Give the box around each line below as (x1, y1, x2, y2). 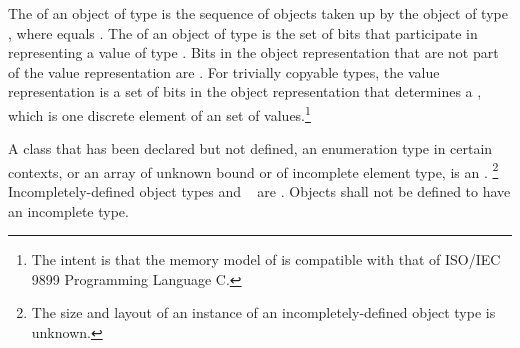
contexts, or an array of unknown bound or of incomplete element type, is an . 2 (8, 158, 499, 182)
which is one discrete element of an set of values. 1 (8, 101, 311, 125)
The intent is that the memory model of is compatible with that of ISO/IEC (31, 249, 501, 270)
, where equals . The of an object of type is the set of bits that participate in (8, 22, 478, 43)
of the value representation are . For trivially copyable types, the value (8, 61, 440, 82)
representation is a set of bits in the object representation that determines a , (8, 81, 482, 102)
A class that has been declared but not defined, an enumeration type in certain (8, 138, 493, 159)
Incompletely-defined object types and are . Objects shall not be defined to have (8, 181, 511, 202)
